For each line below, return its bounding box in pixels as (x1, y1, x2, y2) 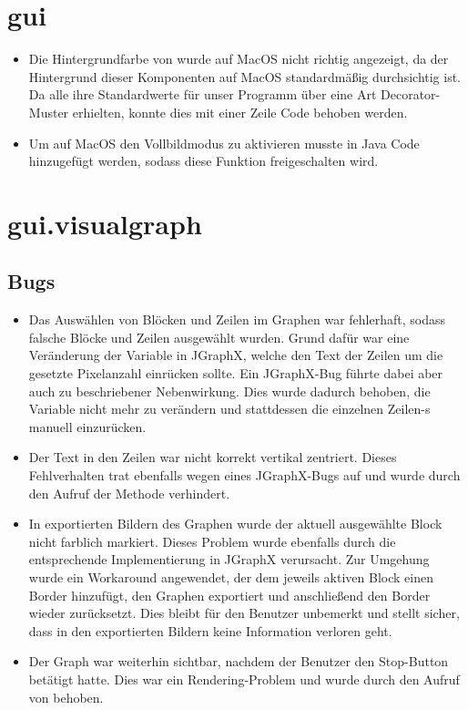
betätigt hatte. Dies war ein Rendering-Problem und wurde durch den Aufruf (28, 669, 460, 688)
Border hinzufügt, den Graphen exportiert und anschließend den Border (28, 585, 431, 604)
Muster (28, 102, 69, 121)
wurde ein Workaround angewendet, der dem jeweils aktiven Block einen (28, 567, 433, 586)
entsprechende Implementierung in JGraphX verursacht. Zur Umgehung (28, 550, 430, 569)
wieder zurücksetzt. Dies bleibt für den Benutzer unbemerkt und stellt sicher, (28, 603, 460, 623)
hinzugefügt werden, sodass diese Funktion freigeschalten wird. (28, 151, 379, 170)
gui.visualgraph (7, 204, 202, 242)
